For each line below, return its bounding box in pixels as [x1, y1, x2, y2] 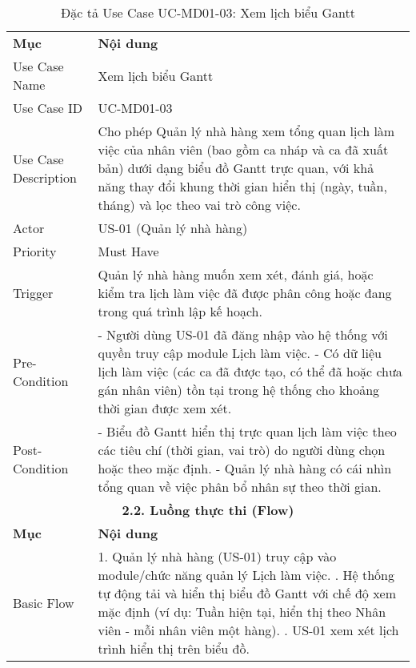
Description [13, 167, 77, 187]
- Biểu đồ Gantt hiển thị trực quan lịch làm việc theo [98, 422, 397, 441]
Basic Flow [13, 593, 74, 612]
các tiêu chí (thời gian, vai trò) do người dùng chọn [98, 441, 386, 459]
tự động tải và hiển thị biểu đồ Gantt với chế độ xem [98, 584, 397, 602]
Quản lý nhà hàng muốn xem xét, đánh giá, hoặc [98, 265, 374, 284]
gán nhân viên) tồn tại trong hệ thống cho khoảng [98, 380, 380, 399]
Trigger [13, 284, 54, 302]
